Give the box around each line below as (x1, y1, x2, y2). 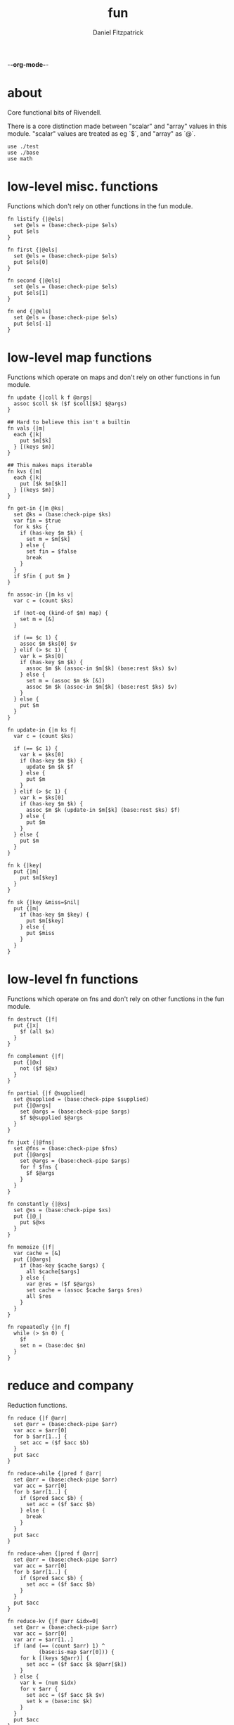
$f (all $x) (20, 1028, 55, 1035)
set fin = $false (25, 547, 77, 555)
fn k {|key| (7, 862, 42, 869)
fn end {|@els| (7, 307, 52, 314)
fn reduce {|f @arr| (7, 1414, 68, 1422)
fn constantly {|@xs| (7, 1200, 71, 1207)
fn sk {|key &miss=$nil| (7, 898, 80, 905)
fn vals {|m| (7, 424, 46, 432)
